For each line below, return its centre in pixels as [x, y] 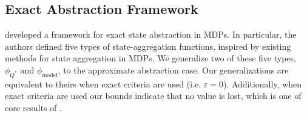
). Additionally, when [262, 84]
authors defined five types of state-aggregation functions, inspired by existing [148, 46]
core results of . [33, 107]
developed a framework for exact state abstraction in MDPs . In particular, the [151, 34]
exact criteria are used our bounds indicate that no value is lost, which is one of [153, 96]
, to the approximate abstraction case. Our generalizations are [173, 70]
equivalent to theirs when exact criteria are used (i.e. [103, 84]
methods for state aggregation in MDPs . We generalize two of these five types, [150, 58]
